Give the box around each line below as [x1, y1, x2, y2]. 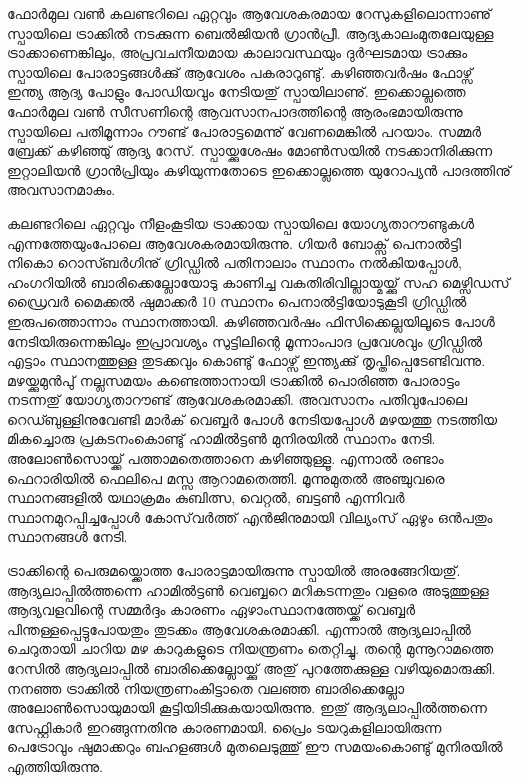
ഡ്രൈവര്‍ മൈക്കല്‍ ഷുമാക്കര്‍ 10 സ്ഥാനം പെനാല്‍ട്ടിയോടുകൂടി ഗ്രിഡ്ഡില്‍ [7, 291, 467, 312]
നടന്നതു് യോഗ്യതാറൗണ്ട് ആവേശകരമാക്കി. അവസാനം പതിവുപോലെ [7, 389, 468, 410]
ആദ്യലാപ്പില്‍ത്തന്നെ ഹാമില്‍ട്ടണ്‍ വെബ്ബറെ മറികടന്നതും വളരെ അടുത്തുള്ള [7, 579, 489, 600]
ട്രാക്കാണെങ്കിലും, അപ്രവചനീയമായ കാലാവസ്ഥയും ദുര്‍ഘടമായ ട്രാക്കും [7, 42, 468, 63]
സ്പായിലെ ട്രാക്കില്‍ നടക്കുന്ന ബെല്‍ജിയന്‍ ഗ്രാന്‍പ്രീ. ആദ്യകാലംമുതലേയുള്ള [7, 22, 494, 43]
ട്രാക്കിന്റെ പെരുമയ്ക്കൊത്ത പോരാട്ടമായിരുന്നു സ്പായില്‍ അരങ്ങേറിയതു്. [7, 560, 461, 581]
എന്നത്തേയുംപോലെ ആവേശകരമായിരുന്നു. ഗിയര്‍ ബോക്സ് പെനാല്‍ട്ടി [7, 232, 462, 253]
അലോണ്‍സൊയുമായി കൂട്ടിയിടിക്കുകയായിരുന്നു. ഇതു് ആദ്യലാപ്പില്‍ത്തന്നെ [7, 697, 487, 718]
